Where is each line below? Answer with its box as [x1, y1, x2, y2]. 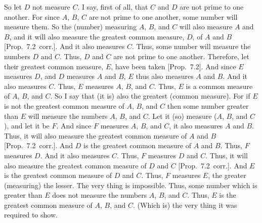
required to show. [4, 209, 58, 220]
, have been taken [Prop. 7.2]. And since [111, 61, 236, 71]
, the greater [208, 170, 246, 181]
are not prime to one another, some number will [89, 11, 238, 22]
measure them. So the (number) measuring [4, 21, 137, 32]
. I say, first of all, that [77, 2, 148, 12]
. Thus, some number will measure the [132, 41, 251, 52]
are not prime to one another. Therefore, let [113, 51, 250, 61]
